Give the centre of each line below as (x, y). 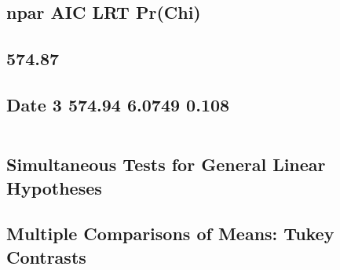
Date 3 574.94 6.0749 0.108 (118, 104)
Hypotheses (54, 187)
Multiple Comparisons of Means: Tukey (170, 234)
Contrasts (46, 256)
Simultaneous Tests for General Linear (166, 164)
